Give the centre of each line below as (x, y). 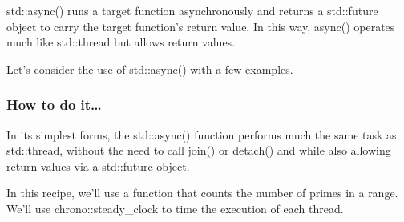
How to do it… (54, 105)
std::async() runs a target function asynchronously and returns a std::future (192, 10)
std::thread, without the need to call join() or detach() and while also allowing (199, 150)
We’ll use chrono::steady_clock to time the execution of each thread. (175, 208)
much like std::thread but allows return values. (121, 42)
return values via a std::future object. (98, 165)
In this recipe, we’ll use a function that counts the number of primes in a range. (202, 193)
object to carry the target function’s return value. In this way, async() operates (201, 26)
